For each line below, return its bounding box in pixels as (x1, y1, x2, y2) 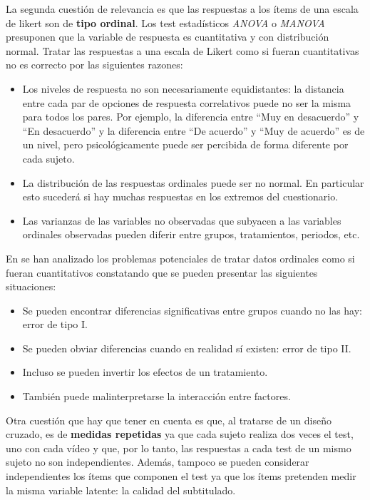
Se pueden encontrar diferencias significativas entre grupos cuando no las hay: (22, 302, 363, 317)
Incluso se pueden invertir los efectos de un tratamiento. (22, 364, 268, 379)
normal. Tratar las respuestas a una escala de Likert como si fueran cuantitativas (6, 43, 359, 58)
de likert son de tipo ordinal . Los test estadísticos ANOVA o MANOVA (6, 15, 325, 30)
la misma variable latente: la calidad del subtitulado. (6, 482, 236, 497)
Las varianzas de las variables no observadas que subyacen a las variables (22, 213, 341, 228)
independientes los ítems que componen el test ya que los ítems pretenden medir (6, 469, 356, 484)
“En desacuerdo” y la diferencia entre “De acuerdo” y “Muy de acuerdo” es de (22, 123, 365, 138)
